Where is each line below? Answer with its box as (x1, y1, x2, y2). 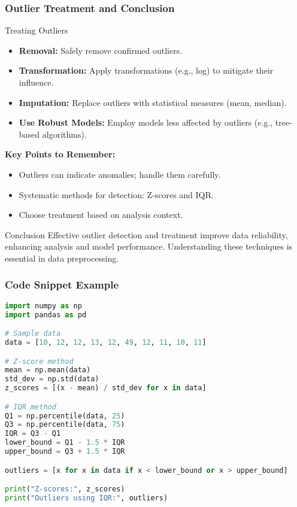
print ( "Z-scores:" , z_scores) (5, 485, 125, 494)
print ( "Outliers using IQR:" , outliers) (5, 494, 168, 503)
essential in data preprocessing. (5, 251, 119, 264)
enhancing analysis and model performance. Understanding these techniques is (5, 240, 293, 253)
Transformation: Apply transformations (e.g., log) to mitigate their (19, 64, 274, 77)
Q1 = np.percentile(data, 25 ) (5, 411, 125, 420)
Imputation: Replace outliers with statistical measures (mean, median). (19, 96, 287, 108)
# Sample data (5, 329, 61, 338)
